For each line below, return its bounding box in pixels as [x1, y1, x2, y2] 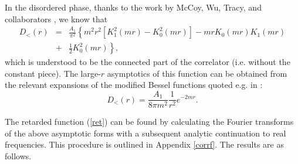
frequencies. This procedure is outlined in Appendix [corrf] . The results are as [5, 138, 284, 151]
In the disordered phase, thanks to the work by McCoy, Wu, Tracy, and [5, 1, 262, 13]
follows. [5, 149, 32, 162]
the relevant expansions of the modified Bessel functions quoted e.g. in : [5, 78, 263, 91]
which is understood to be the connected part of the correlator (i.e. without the [5, 56, 290, 68]
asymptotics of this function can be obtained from [107, 67, 287, 79]
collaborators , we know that [5, 12, 108, 25]
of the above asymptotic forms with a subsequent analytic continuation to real [5, 127, 286, 139]
